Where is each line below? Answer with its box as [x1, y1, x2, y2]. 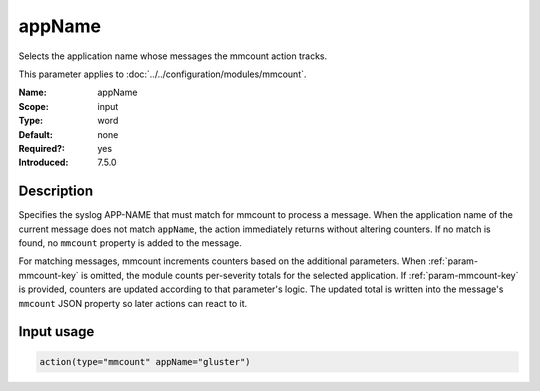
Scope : [18, 100, 49, 112]
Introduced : [18, 156, 69, 169]
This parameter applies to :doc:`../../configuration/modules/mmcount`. [18, 68, 307, 80]
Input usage [18, 323, 95, 340]
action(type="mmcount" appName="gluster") [39, 356, 251, 367]
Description [18, 183, 94, 200]
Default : [18, 128, 54, 140]
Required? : [18, 142, 65, 154]
